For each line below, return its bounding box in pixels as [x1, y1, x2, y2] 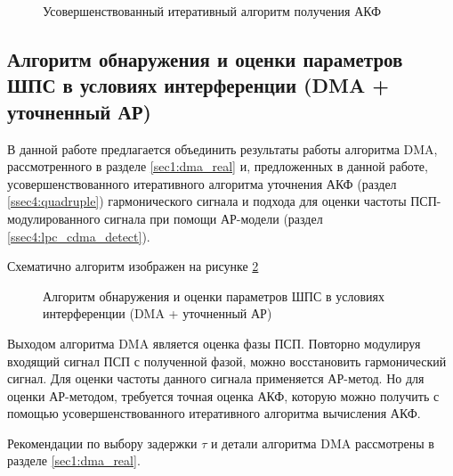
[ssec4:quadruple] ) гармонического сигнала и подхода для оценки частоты [7, 192, 407, 210]
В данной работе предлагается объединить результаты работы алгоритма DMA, [7, 139, 438, 158]
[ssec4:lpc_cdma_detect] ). [7, 226, 150, 245]
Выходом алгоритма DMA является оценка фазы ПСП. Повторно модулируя [7, 333, 421, 352]
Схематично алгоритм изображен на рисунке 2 [7, 257, 259, 275]
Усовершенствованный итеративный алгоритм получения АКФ [43, 2, 382, 20]
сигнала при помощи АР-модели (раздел [104, 209, 323, 227]
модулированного [7, 209, 101, 227]
